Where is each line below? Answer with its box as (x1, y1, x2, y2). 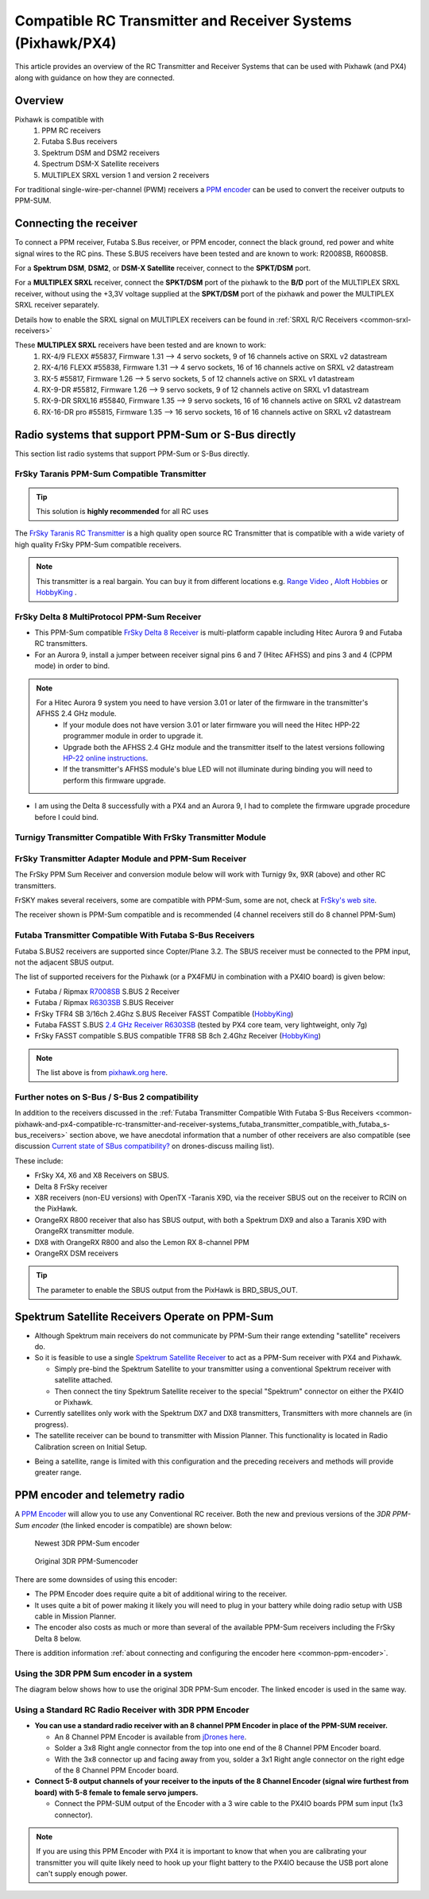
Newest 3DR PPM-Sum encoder (34, 1538, 140, 1548)
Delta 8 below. (34, 1634, 82, 1643)
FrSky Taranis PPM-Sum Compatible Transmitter (14, 469, 207, 480)
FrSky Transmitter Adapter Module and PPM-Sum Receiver (14, 853, 247, 864)
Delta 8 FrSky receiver (34, 1182, 108, 1191)
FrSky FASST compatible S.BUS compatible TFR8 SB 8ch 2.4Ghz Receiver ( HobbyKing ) (34, 1031, 322, 1041)
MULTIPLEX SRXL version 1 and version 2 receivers (41, 170, 210, 180)
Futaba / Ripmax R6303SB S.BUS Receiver (34, 998, 174, 1008)
